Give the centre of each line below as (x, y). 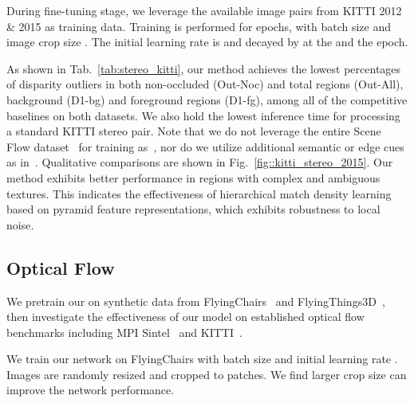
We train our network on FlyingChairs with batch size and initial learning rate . (202, 359)
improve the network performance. (91, 390)
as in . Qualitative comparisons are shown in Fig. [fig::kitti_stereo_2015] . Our (200, 162)
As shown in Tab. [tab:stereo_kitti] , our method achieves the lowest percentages (204, 68)
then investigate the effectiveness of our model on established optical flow (185, 317)
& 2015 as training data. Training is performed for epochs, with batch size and (199, 26)
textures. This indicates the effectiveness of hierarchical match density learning (199, 193)
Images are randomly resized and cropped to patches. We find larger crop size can (207, 374)
